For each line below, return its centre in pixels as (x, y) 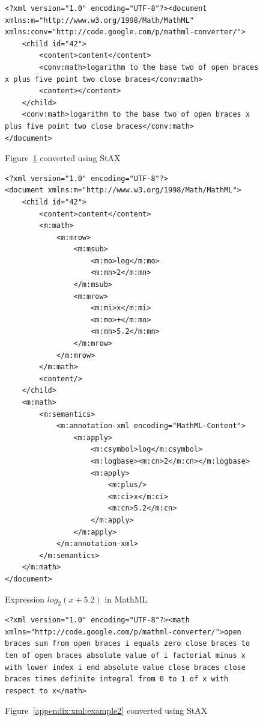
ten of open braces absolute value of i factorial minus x (125, 656)
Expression (25, 599)
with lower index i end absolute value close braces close (125, 667)
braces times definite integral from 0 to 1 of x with (117, 679)
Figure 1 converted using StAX (63, 158)
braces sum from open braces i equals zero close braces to (128, 644)
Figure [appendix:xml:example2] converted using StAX (106, 710)
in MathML (126, 599)
